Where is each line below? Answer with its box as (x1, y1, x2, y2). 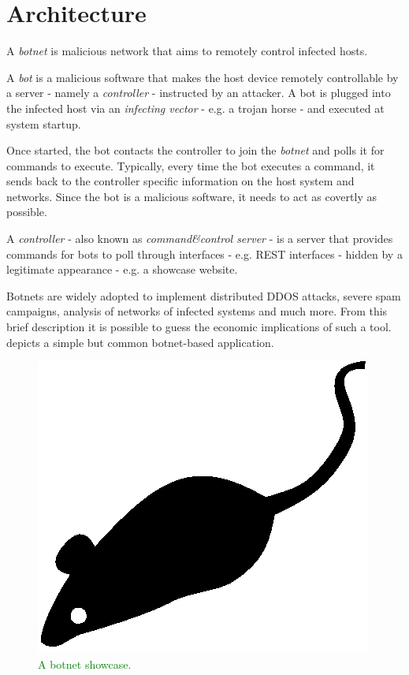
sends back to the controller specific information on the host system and (6, 173, 355, 189)
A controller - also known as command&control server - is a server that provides (6, 230, 393, 247)
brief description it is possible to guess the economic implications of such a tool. (6, 319, 392, 335)
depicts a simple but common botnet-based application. (6, 334, 274, 350)
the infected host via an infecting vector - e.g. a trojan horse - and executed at (6, 99, 385, 116)
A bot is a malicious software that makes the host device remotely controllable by (6, 69, 399, 85)
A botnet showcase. (38, 655, 132, 672)
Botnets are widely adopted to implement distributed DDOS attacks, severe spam (6, 287, 401, 304)
